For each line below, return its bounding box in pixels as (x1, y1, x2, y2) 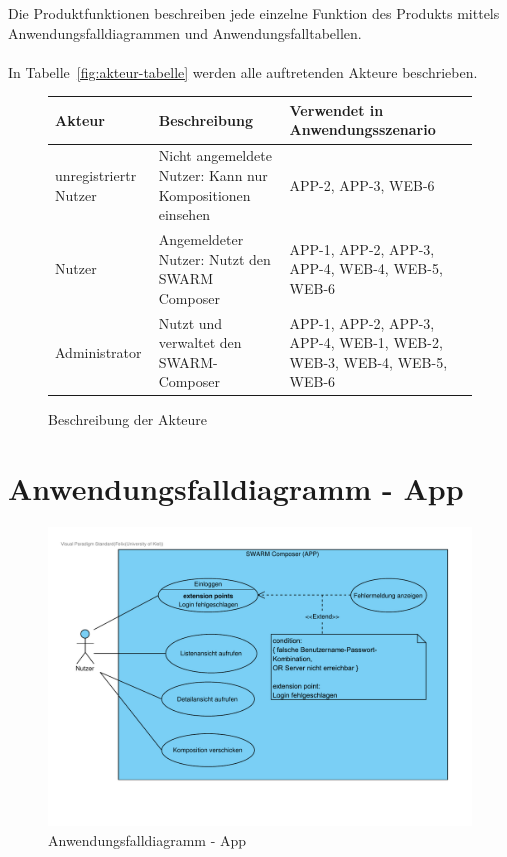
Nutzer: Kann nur (158, 164, 268, 185)
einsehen (158, 204, 211, 225)
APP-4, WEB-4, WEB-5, (289, 258, 443, 279)
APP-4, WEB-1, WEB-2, (289, 332, 443, 353)
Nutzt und (158, 312, 223, 333)
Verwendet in (289, 99, 384, 120)
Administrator (55, 341, 142, 362)
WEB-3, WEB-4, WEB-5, (289, 351, 448, 372)
